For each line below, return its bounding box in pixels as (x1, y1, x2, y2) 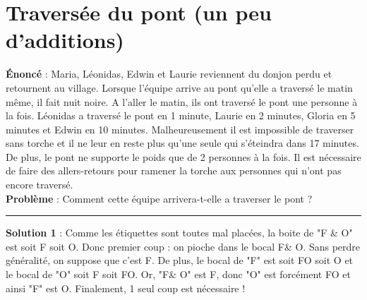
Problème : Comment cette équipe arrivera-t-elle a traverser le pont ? (6, 191, 313, 205)
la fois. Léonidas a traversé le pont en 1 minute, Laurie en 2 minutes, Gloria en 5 (6, 108, 356, 123)
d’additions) (6, 25, 124, 54)
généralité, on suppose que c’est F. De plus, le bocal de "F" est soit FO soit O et (6, 253, 354, 268)
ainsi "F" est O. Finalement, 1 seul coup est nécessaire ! (6, 280, 246, 295)
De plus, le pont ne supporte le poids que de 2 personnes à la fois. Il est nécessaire (6, 149, 361, 164)
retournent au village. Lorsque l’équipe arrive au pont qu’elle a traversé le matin (6, 80, 353, 95)
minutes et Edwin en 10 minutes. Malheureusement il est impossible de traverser (6, 121, 354, 136)
